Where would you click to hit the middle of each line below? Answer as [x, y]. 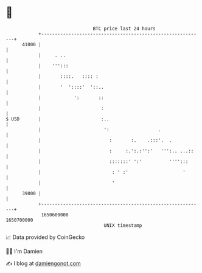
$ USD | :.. [58, 119]
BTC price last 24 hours [124, 29]
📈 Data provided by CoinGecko [45, 237]
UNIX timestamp [123, 225]
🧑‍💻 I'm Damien [24, 251]
